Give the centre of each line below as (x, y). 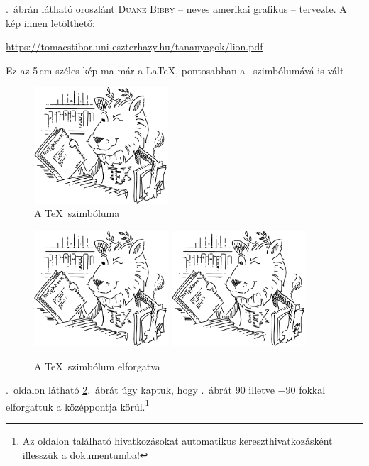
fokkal (312, 390)
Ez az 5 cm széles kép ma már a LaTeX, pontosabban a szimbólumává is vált (175, 70)
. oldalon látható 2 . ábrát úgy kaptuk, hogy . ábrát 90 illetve (140, 390)
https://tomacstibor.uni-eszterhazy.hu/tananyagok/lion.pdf (134, 46)
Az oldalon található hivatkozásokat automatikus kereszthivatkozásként (177, 440)
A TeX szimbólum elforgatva (97, 366)
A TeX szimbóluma (77, 213)
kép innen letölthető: (51, 22)
